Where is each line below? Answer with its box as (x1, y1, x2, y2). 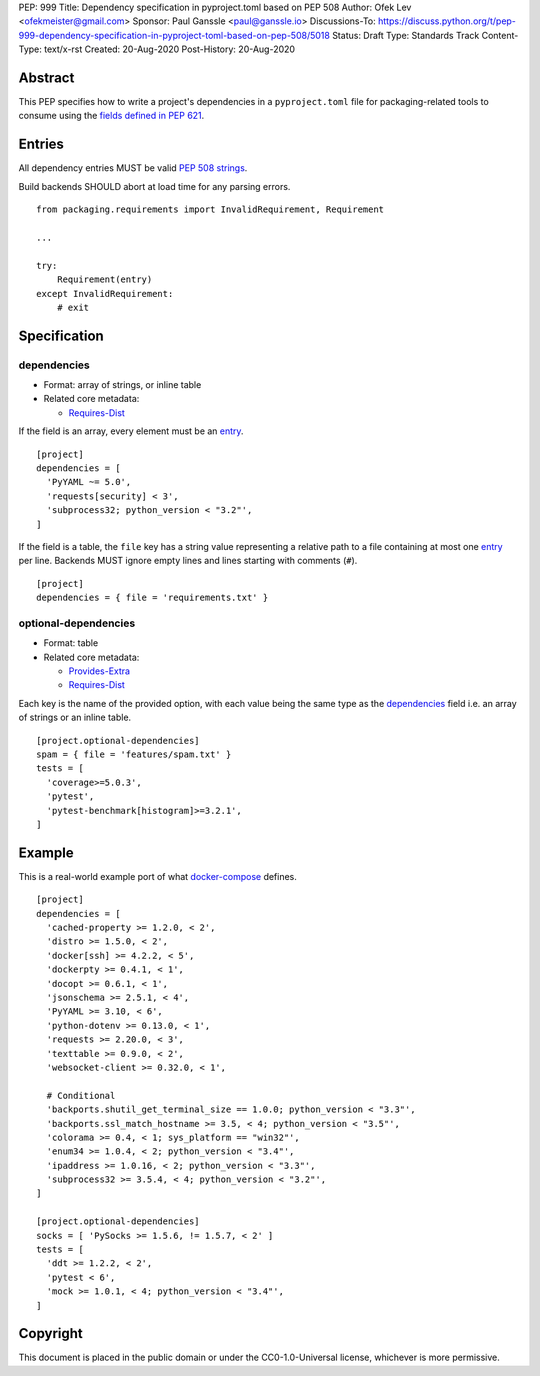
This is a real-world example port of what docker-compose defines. (18, 870, 297, 882)
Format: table (43, 637, 99, 649)
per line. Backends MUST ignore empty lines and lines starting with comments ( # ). (18, 555, 358, 567)
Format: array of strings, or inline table (43, 379, 202, 391)
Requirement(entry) (56, 274, 153, 285)
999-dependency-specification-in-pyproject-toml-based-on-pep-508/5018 (18, 29, 330, 41)
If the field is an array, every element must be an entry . (18, 425, 244, 437)
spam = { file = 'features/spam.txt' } (36, 749, 232, 760)
